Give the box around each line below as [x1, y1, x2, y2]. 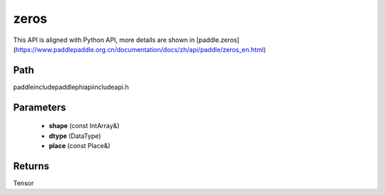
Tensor [13, 179, 34, 187]
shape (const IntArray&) [48, 122, 120, 130]
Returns [13, 160, 50, 172]
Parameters [13, 101, 66, 113]
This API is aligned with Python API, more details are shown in [13, 36, 195, 44]
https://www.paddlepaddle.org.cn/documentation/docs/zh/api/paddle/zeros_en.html [15, 45, 264, 53]
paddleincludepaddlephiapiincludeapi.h [13, 83, 129, 91]
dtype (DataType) [48, 132, 101, 140]
